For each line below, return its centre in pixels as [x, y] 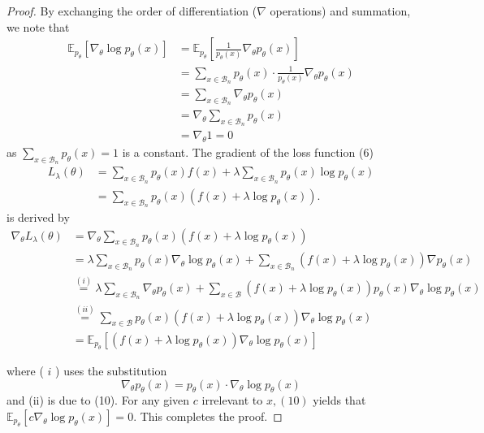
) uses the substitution [111, 370]
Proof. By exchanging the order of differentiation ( [132, 11]
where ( [25, 370]
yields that [339, 400]
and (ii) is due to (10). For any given [98, 400]
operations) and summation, [340, 11]
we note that [38, 26]
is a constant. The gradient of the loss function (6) [248, 152]
